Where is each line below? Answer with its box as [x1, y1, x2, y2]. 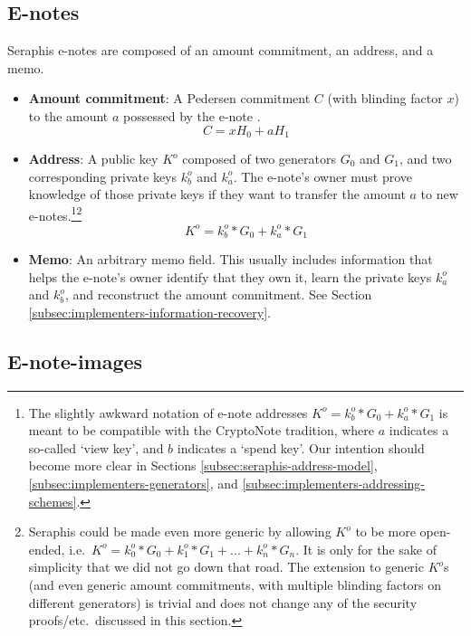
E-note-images [7, 346, 143, 375]
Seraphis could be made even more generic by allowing [28, 522, 332, 541]
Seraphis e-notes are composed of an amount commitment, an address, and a [7, 41, 434, 60]
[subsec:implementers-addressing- [242, 473, 426, 492]
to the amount [28, 106, 109, 125]
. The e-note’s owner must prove [233, 166, 413, 185]
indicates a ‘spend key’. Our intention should [177, 438, 425, 457]
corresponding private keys [28, 166, 178, 185]
